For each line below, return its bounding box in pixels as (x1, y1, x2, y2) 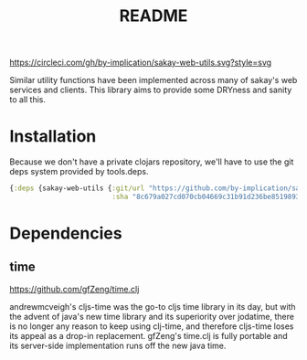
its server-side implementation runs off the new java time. (9, 340, 227, 351)
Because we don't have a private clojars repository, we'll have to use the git (9, 156, 294, 167)
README (119, 5, 188, 26)
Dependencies (9, 223, 122, 244)
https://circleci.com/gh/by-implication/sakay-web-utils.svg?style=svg (9, 57, 272, 69)
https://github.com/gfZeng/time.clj (9, 283, 140, 294)
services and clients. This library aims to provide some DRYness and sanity (9, 84, 292, 96)
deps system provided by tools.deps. (9, 166, 149, 177)
